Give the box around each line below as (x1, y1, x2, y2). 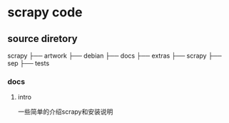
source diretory (7, 33, 78, 45)
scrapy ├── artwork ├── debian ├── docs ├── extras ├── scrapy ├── (7, 51, 223, 60)
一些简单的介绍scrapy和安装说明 (17, 107, 113, 116)
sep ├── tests (7, 59, 50, 68)
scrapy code (7, 4, 83, 21)
